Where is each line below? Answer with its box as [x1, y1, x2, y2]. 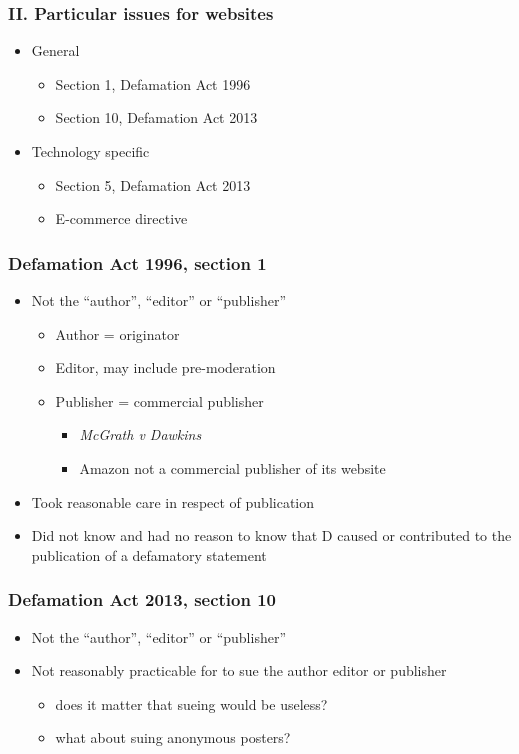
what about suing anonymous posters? [55, 727, 291, 748]
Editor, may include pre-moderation [55, 357, 276, 378]
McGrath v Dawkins [79, 424, 202, 445]
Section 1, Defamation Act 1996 [55, 73, 251, 94]
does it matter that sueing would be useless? [55, 693, 328, 714]
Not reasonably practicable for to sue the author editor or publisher [31, 660, 447, 681]
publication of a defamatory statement [31, 544, 267, 565]
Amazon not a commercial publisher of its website [79, 457, 386, 478]
